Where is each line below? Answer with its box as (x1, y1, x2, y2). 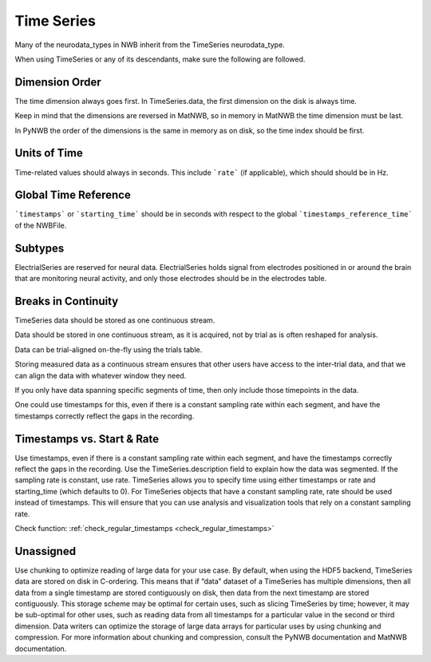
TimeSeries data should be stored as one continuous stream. (14, 315, 215, 325)
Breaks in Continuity (14, 294, 119, 307)
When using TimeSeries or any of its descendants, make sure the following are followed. (14, 54, 306, 64)
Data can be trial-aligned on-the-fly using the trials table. (14, 344, 203, 355)
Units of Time (14, 146, 83, 160)
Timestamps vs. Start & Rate (14, 432, 160, 446)
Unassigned (14, 544, 76, 558)
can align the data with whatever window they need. (14, 371, 187, 380)
